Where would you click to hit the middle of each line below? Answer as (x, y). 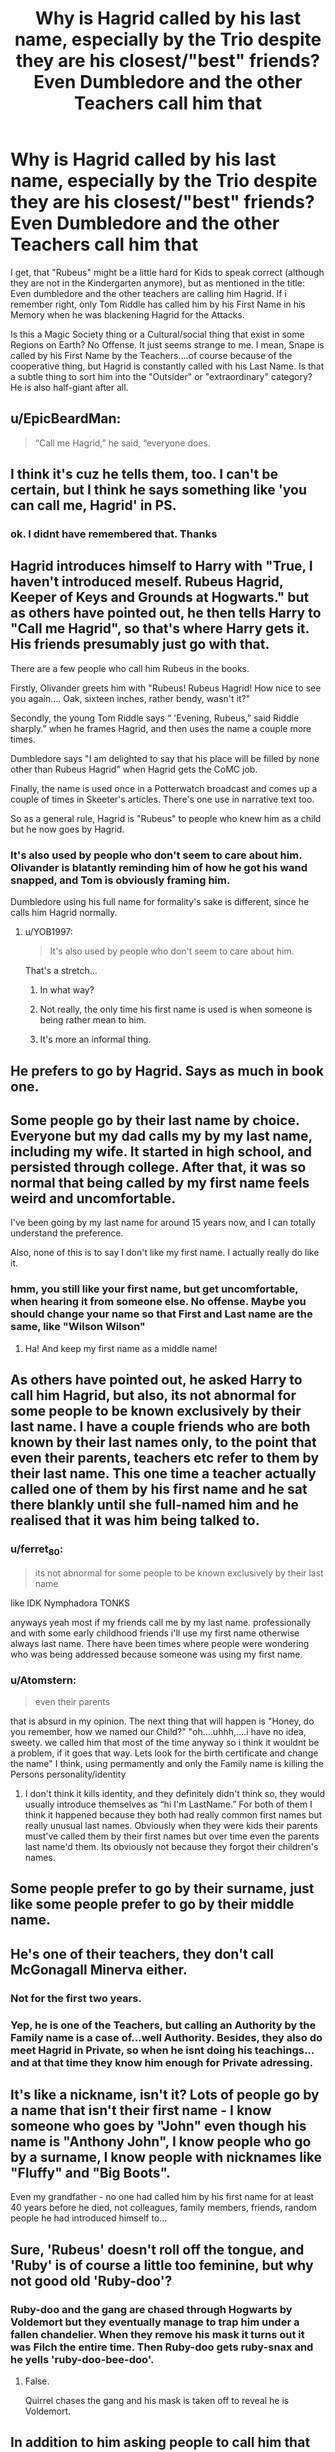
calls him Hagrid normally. (64, 913)
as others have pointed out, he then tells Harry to (166, 613)
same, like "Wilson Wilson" (78, 1327)
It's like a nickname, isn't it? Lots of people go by (165, 2094)
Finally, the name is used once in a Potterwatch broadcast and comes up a (164, 788)
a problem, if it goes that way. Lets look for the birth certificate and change (164, 1753)
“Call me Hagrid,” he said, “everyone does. (122, 443)
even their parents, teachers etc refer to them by (165, 1458)
